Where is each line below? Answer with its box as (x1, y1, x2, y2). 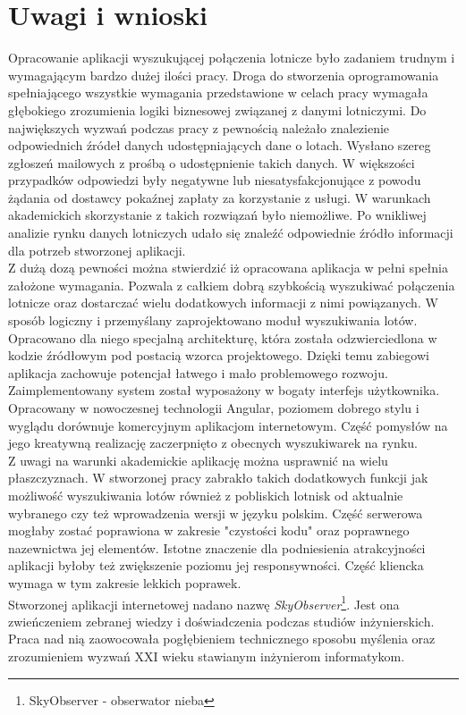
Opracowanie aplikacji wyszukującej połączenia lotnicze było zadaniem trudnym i (8, 48, 455, 67)
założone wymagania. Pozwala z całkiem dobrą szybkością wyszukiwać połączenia (8, 275, 455, 294)
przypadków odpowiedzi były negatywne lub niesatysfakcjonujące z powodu (8, 171, 421, 189)
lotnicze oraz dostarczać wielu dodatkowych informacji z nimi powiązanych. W (8, 293, 438, 312)
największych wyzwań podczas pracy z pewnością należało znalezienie (8, 118, 390, 137)
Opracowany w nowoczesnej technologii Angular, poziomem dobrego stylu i (8, 399, 419, 416)
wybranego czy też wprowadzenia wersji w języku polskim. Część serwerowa (8, 503, 423, 522)
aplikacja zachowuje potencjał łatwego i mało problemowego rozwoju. (8, 363, 388, 382)
